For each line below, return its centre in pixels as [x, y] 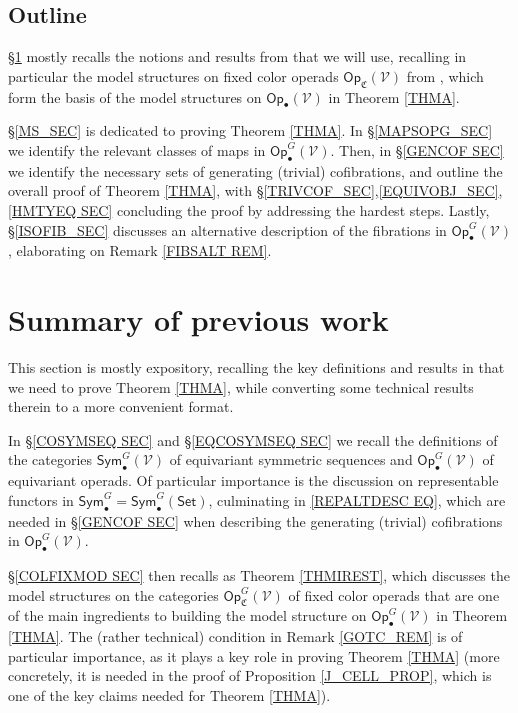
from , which [445, 75]
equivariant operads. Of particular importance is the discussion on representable [253, 480]
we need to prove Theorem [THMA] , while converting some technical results [241, 386]
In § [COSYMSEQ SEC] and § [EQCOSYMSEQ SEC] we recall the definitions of [253, 439]
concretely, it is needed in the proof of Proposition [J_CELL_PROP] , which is [250, 675]
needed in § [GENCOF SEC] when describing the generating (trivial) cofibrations [255, 520]
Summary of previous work [198, 319]
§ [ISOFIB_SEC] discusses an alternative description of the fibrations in [227, 229]
